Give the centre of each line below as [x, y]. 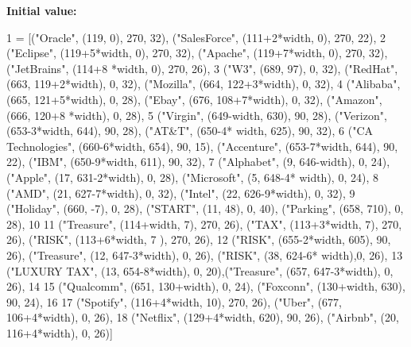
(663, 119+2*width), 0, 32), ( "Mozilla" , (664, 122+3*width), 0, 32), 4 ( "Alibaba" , [204, 84]
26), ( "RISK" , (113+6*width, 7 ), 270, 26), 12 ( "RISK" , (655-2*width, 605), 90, [199, 239]
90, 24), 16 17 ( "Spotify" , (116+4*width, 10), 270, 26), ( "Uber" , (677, [174, 301]
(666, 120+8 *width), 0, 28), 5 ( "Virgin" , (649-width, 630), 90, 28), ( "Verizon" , [197, 115]
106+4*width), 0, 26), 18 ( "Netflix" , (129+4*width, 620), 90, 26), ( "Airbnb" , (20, [203, 317]
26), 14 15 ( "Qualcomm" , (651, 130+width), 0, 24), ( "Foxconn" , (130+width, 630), [206, 286]
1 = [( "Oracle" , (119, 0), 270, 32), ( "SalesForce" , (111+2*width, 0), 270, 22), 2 [196, 37]
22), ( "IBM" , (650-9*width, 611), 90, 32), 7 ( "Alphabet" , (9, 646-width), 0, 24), [198, 162]
